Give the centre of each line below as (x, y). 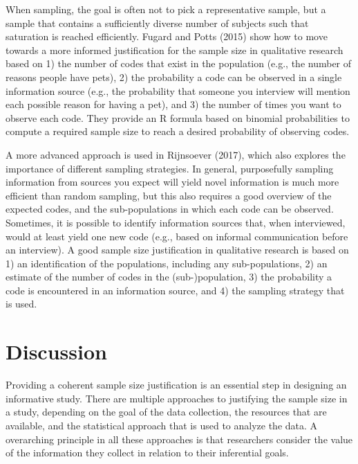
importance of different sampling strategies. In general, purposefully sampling (170, 168)
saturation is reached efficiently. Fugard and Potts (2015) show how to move (167, 36)
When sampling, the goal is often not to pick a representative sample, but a (166, 9)
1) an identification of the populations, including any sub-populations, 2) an (167, 263)
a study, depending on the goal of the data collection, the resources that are (166, 412)
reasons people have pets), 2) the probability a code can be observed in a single (174, 77)
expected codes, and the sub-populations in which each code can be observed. (170, 209)
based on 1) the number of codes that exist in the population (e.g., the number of (179, 63)
